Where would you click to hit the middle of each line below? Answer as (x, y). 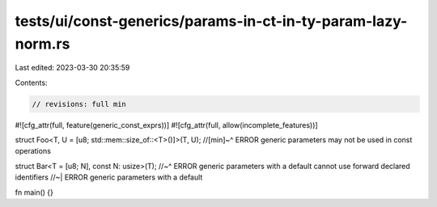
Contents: (31, 82)
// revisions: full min (79, 104)
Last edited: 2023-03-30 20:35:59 (72, 68)
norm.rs (42, 44)
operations (33, 151)
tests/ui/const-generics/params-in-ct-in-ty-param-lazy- (211, 21)
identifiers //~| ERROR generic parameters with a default (109, 177)
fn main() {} (34, 192)
